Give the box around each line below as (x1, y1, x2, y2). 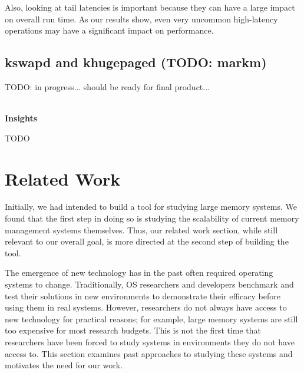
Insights (5, 112, 38, 124)
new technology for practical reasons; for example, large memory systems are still (5, 312, 298, 325)
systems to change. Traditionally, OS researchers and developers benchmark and (5, 278, 294, 291)
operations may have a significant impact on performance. (5, 24, 214, 37)
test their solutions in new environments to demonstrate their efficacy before (5, 289, 280, 302)
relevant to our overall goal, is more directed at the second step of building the (5, 235, 289, 247)
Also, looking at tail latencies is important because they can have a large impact (5, 1, 295, 13)
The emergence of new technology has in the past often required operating (5, 266, 273, 279)
